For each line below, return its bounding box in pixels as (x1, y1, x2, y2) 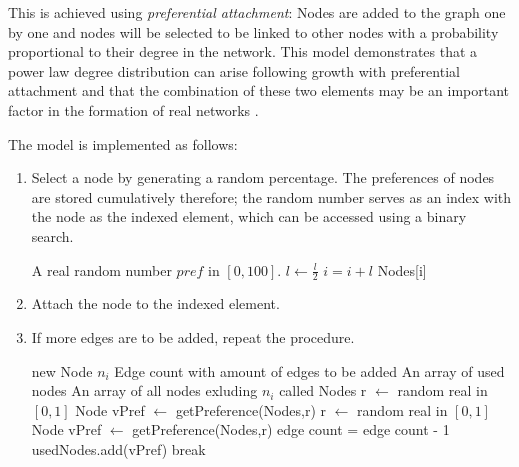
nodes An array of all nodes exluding (31, 380, 258, 401)
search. (31, 225, 74, 246)
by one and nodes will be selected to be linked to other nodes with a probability (8, 21, 499, 42)
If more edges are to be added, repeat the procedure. (31, 326, 355, 347)
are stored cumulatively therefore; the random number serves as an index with (31, 186, 512, 207)
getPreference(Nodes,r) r (175, 399, 327, 420)
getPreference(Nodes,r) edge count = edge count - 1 (132, 419, 450, 440)
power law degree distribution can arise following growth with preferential (8, 60, 460, 81)
